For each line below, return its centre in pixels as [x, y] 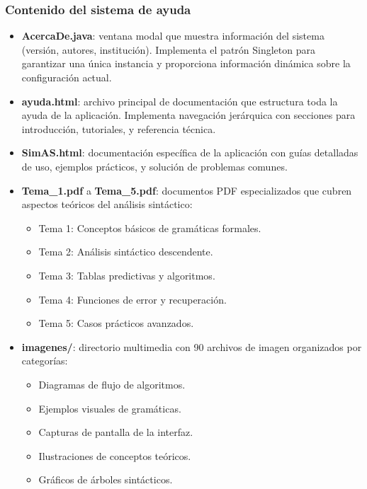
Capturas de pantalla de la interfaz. [116, 432]
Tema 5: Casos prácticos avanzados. [116, 323]
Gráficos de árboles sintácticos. [106, 479]
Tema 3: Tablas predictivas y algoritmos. [127, 275]
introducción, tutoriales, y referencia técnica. [119, 128]
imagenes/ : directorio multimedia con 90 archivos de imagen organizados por [192, 346]
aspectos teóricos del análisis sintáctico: [107, 204]
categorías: [45, 361]
